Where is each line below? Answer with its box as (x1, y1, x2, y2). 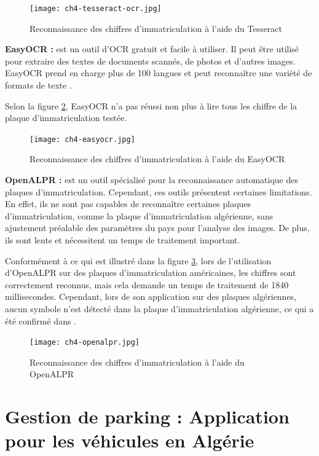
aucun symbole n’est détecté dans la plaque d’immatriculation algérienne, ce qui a (5, 302, 314, 315)
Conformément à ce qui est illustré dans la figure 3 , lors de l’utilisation (5, 254, 272, 267)
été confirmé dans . (5, 314, 77, 327)
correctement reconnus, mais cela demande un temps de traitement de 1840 (5, 278, 289, 291)
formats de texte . (5, 79, 73, 92)
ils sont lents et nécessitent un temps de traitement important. (5, 234, 240, 246)
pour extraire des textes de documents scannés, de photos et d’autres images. (5, 54, 296, 67)
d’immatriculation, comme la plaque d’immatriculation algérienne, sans (5, 209, 274, 222)
